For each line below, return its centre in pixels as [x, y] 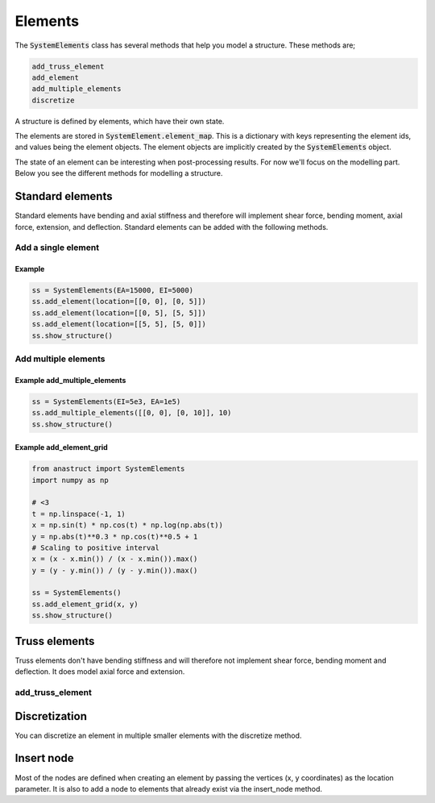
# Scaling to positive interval [96, 547]
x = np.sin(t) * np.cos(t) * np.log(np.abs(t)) [127, 525]
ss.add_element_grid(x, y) [85, 604]
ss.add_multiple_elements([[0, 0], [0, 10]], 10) [132, 413]
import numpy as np [70, 480]
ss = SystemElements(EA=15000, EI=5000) [112, 291]
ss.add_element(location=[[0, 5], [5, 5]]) [119, 313]
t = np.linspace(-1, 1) [79, 514]
